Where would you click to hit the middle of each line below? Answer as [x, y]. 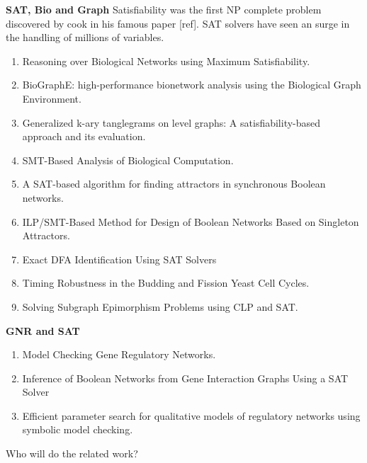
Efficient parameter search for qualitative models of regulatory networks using [191, 415]
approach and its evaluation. [84, 136]
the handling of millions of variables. [85, 37]
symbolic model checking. [78, 429]
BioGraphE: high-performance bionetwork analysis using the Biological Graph [192, 85]
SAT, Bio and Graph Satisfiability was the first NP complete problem [164, 9]
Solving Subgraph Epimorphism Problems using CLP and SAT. [160, 306]
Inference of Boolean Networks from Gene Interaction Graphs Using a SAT [185, 378]
